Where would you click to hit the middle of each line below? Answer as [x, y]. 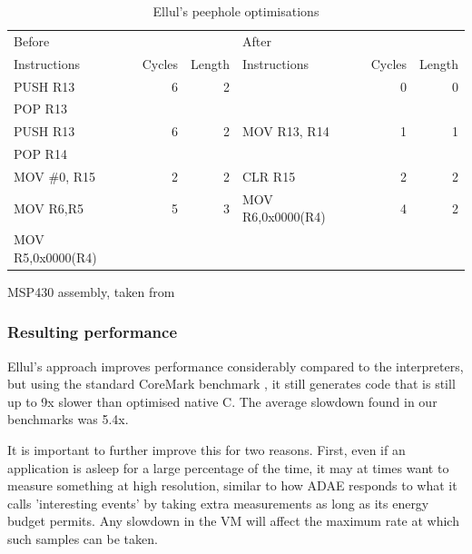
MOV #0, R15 [55, 176]
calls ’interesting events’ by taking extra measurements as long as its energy [218, 503]
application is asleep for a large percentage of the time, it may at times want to [228, 467]
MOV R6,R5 [49, 208]
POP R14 [40, 154]
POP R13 [40, 109]
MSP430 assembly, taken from [91, 291]
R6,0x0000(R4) [284, 217]
